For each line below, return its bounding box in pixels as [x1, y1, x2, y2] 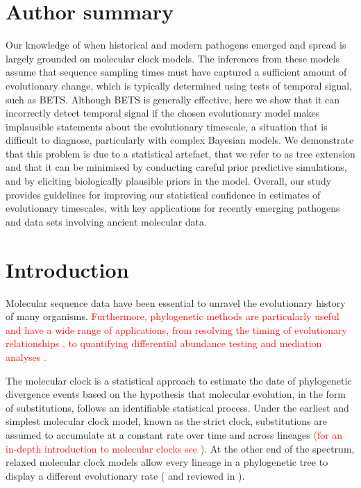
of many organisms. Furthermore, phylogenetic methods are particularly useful [6, 309, 339, 323]
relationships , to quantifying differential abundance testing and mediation [6, 336, 322, 351]
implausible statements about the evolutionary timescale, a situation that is [6, 119, 328, 133]
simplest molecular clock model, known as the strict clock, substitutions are [6, 414, 328, 428]
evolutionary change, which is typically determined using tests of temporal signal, [6, 78, 353, 92]
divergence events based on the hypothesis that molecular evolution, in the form [6, 387, 346, 401]
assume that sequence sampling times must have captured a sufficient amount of [6, 65, 347, 79]
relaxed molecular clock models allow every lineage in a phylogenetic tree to [6, 455, 328, 469]
